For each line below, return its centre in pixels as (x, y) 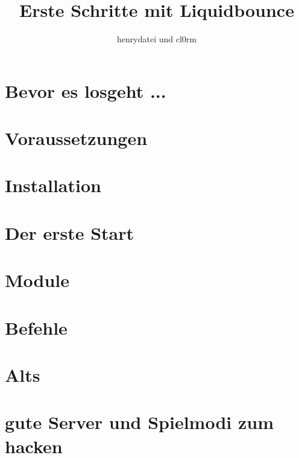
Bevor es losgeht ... (86, 90)
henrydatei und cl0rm (157, 39)
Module (37, 280)
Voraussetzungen (76, 138)
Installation (53, 185)
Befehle (36, 327)
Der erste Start (70, 232)
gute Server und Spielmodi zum (139, 422)
